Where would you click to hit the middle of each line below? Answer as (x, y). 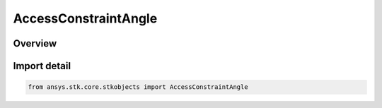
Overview (35, 43)
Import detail (42, 66)
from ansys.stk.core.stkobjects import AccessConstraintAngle (138, 87)
